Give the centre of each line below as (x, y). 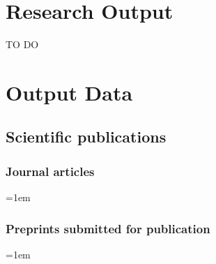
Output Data (69, 92)
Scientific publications (86, 137)
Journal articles (50, 171)
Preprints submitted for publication (108, 228)
